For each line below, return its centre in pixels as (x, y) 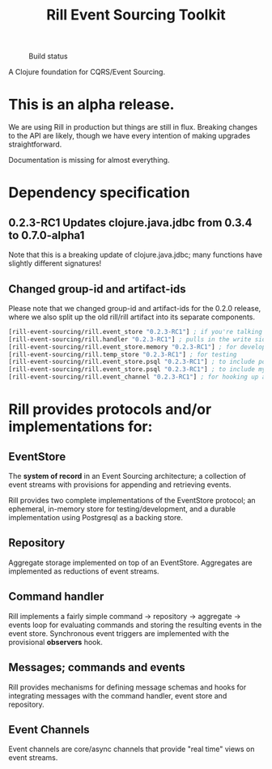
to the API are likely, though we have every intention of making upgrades (130, 136)
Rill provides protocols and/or (110, 410)
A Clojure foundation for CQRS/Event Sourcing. (87, 72)
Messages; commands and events (97, 667)
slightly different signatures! (55, 263)
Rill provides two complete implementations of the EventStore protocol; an (132, 501)
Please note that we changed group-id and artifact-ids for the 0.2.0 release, (135, 308)
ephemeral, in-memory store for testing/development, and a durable (122, 509)
